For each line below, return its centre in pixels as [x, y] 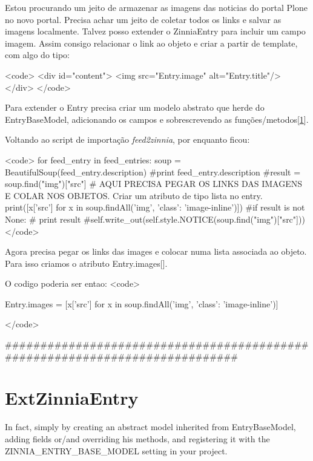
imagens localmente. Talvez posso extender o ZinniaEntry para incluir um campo [155, 31]
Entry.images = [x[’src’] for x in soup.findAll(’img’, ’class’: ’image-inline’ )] [142, 303]
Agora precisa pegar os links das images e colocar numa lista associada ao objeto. [156, 251]
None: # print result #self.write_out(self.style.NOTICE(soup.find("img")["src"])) [155, 219]
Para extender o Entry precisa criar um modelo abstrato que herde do [135, 107]
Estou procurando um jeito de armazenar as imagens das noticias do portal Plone [156, 7]
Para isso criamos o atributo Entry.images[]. [86, 263]
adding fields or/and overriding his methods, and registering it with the [137, 438]
